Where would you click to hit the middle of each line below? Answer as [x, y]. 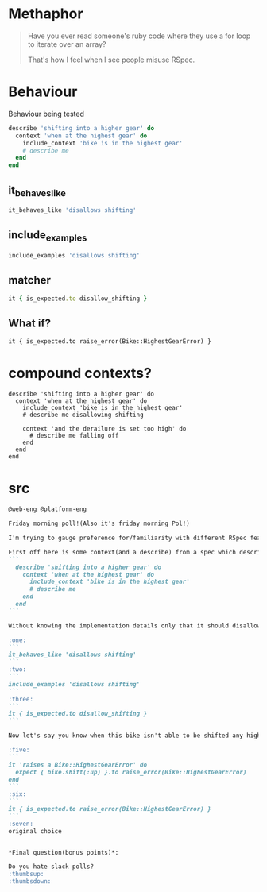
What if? [30, 323]
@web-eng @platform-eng [48, 509]
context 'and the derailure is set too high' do [104, 429]
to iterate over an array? [67, 44]
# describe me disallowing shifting [83, 415]
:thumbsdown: [30, 882]
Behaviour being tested [46, 114]
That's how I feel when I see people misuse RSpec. [111, 60]
